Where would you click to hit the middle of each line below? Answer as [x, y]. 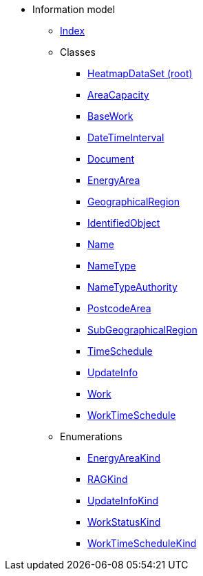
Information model [74, 9]
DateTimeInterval [126, 137]
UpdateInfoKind [123, 501]
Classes [78, 52]
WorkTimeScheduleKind [142, 543]
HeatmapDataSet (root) [140, 73]
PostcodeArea [119, 308]
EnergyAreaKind [124, 458]
